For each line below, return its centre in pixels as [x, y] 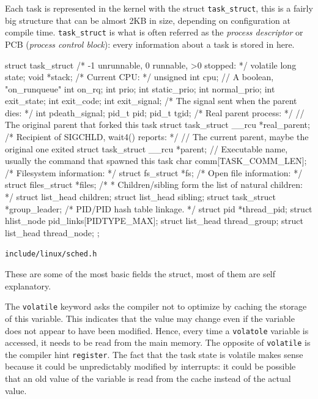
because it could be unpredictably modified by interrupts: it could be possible [150, 366]
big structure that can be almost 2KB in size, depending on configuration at [148, 20]
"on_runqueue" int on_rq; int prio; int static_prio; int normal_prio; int [140, 88]
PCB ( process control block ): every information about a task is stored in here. [150, 44]
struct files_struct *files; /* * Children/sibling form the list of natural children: [154, 185]
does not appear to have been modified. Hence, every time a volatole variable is [157, 330]
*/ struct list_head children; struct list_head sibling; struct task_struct [141, 197]
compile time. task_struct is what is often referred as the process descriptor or [154, 32]
